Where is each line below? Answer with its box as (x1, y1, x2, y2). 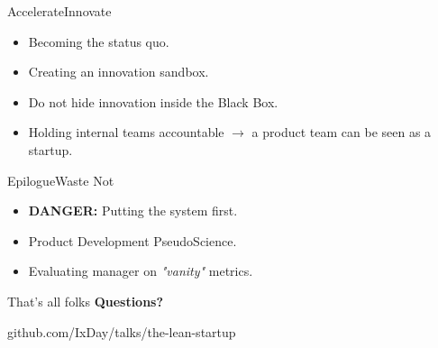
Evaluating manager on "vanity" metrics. (28, 261, 253, 280)
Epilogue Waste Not (7, 170, 114, 189)
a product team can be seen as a (251, 123, 432, 142)
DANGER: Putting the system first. (28, 201, 238, 220)
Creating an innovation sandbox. (28, 62, 209, 81)
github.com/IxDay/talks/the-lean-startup (7, 322, 236, 341)
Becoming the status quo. (28, 32, 169, 50)
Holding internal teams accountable (28, 123, 224, 142)
